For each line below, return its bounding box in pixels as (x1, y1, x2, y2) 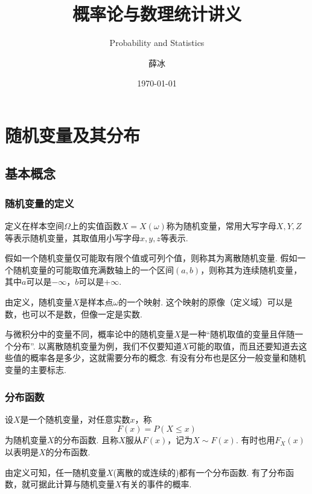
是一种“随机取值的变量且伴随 (180, 328, 295, 340)
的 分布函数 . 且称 (54, 434, 119, 446)
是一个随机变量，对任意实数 (20, 412, 130, 425)
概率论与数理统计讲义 (72, 1, 241, 26)
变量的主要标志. (5, 363, 66, 376)
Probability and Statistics (109, 36, 205, 49)
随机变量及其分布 (5, 122, 141, 147)
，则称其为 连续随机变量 (200, 263, 294, 276)
